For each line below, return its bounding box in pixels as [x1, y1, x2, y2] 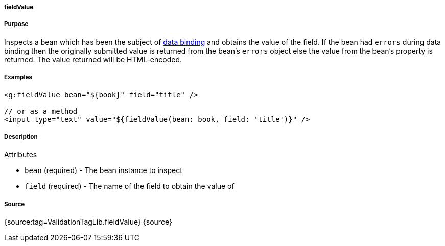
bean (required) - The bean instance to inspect [25, 166, 182, 175]
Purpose [4, 20, 29, 28]
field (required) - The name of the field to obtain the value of [25, 182, 235, 191]
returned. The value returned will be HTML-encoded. [4, 55, 182, 64]
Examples [4, 73, 32, 81]
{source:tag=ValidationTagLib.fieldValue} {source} [4, 217, 172, 227]
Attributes [4, 150, 37, 159]
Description [4, 133, 38, 140]
